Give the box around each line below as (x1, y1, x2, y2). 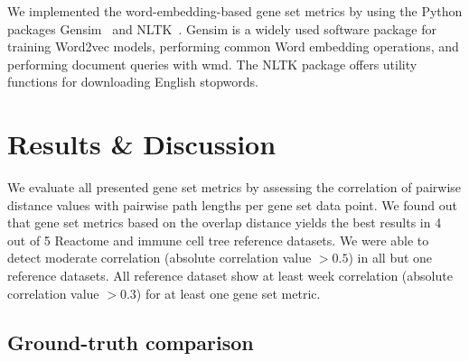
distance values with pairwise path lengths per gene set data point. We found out (7, 195, 457, 214)
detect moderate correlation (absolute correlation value (7, 248, 312, 267)
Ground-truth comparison (7, 328, 254, 356)
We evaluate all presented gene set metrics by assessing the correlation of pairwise (7, 178, 462, 197)
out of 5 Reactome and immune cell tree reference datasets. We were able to (7, 230, 429, 249)
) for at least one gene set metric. (136, 283, 321, 302)
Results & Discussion (7, 125, 277, 162)
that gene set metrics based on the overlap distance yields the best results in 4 (7, 213, 442, 232)
